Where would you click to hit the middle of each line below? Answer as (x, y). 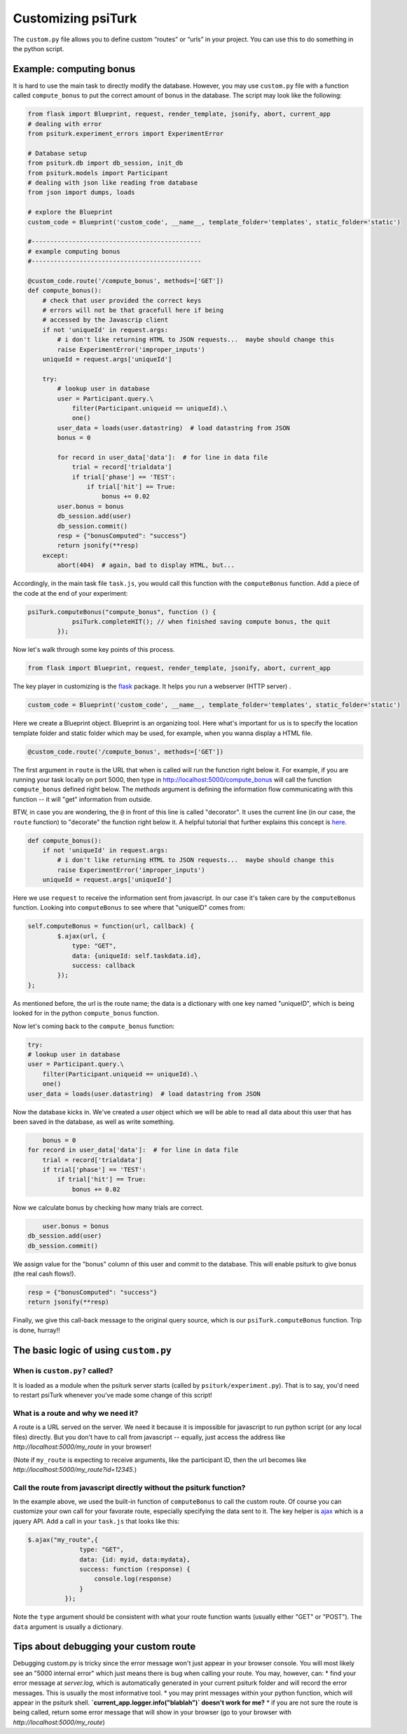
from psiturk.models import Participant (98, 173)
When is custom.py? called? (63, 1371)
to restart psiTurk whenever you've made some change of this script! (113, 1395)
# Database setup (57, 153)
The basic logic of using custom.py (92, 1350)
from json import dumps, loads (82, 192)
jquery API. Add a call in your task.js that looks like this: (96, 1521)
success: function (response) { (135, 1569)
